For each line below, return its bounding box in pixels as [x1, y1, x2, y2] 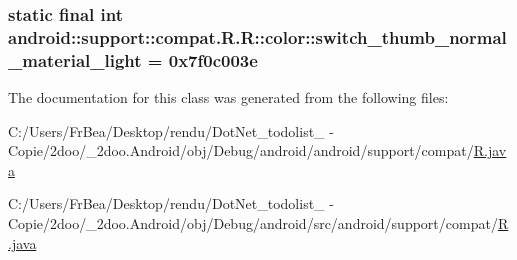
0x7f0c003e [168, 47, 258, 72]
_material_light [8, 47, 142, 72]
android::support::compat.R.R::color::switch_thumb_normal [8, 24, 507, 49]
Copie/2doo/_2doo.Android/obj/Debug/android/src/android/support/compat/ [8, 213, 498, 234]
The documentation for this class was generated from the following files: [8, 87, 449, 108]
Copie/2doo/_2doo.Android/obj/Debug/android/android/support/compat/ [8, 140, 474, 161]
